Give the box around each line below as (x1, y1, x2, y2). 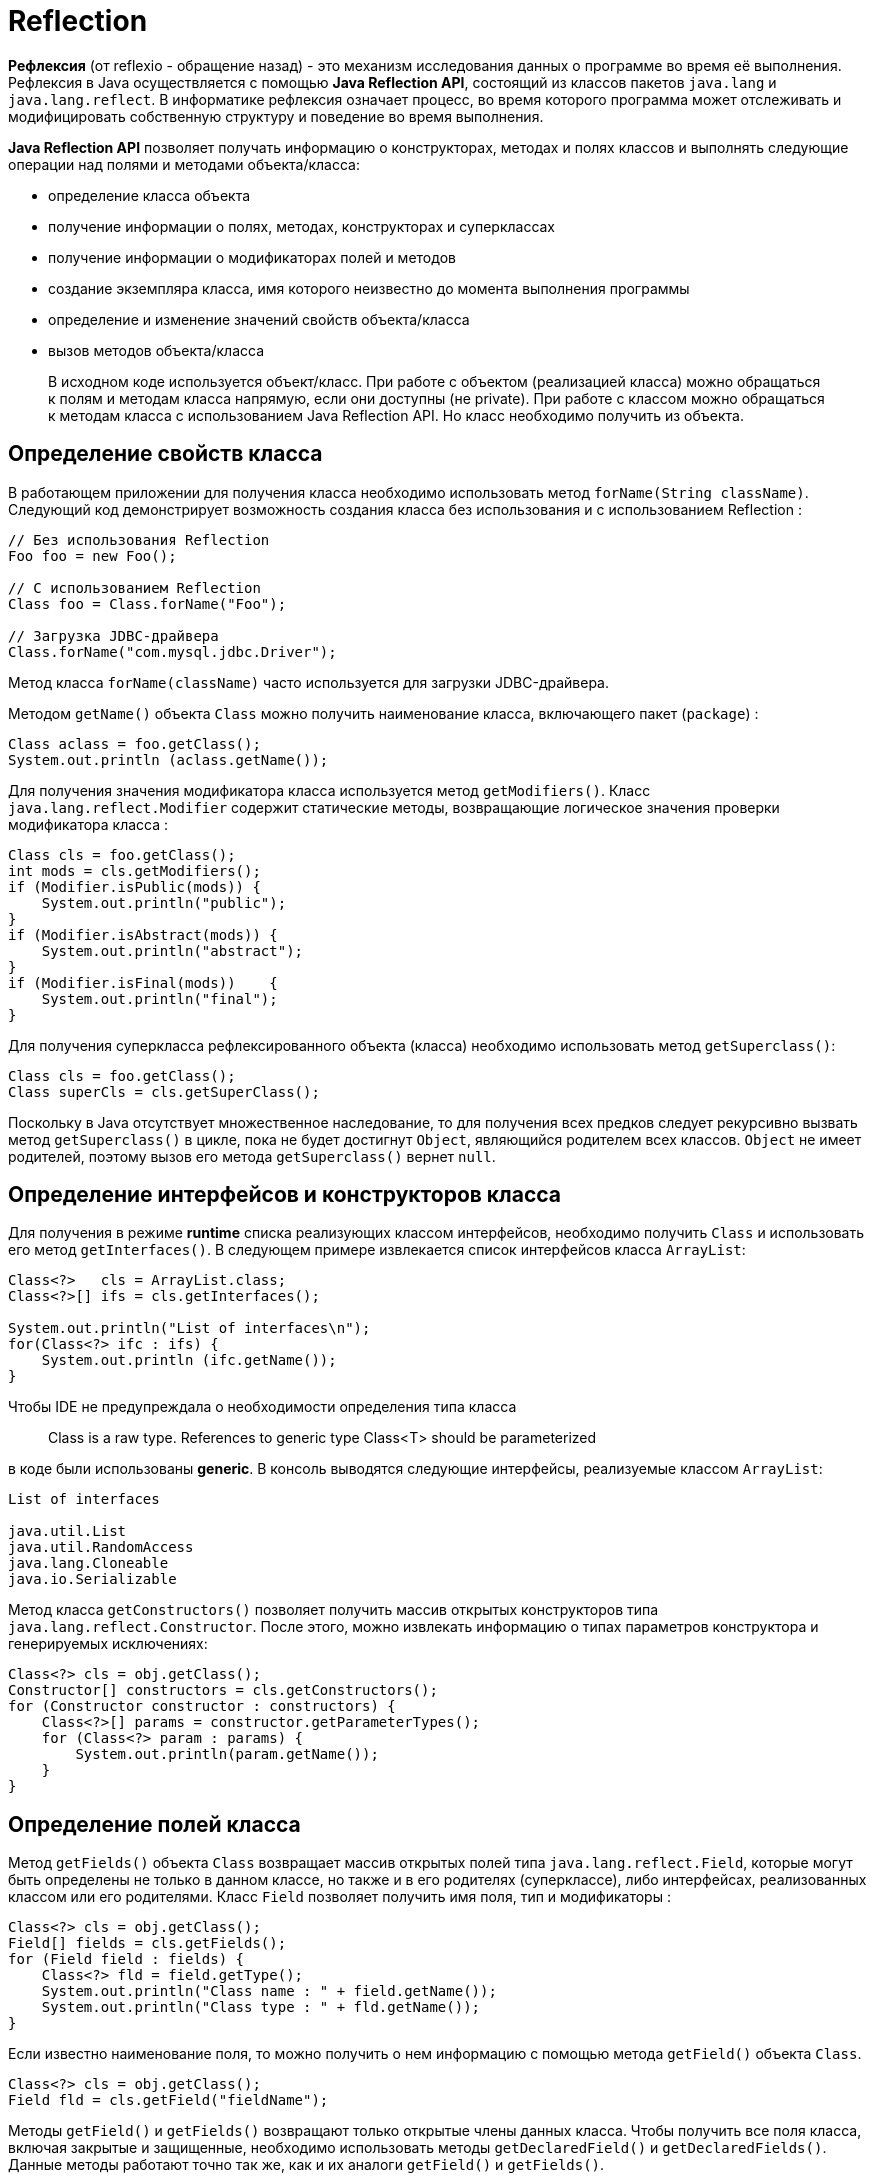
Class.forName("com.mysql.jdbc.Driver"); (8, 643, 337, 660)
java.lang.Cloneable (8, 1555, 169, 1572)
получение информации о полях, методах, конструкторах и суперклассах (48, 217, 556, 235)
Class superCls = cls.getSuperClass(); (8, 1083, 320, 1100)
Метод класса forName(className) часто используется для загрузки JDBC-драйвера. (8, 673, 609, 691)
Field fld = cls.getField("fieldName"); (8, 2092, 329, 2109)
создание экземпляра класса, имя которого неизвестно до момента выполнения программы (48, 279, 690, 297)
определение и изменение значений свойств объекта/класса (48, 310, 470, 328)
